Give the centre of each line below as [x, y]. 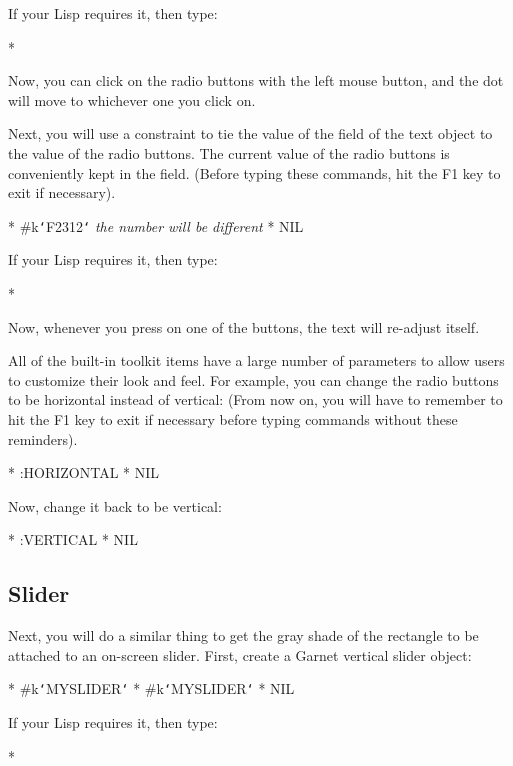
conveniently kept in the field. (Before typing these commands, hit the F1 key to [254, 172]
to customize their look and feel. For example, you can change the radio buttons [253, 379]
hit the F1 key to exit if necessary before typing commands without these [233, 418]
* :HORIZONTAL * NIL [84, 472]
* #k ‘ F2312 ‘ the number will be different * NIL [156, 225]
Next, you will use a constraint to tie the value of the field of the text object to [250, 133]
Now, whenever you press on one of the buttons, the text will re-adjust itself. [244, 326]
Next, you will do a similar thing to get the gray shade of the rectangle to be [243, 635]
